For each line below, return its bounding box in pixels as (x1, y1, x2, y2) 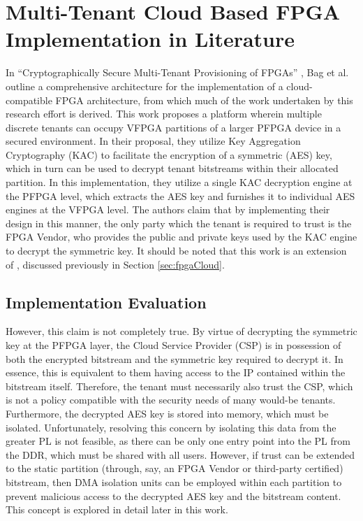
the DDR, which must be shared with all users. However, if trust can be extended (6, 447, 355, 462)
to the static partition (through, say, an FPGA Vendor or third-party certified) (6, 461, 343, 476)
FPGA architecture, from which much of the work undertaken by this (55, 92, 353, 107)
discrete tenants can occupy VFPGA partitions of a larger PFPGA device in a (6, 120, 341, 134)
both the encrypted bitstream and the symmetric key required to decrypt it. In (6, 351, 343, 366)
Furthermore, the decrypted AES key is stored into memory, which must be (6, 406, 329, 420)
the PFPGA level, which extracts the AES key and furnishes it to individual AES (6, 188, 355, 203)
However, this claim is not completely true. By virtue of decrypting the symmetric (6, 324, 357, 338)
